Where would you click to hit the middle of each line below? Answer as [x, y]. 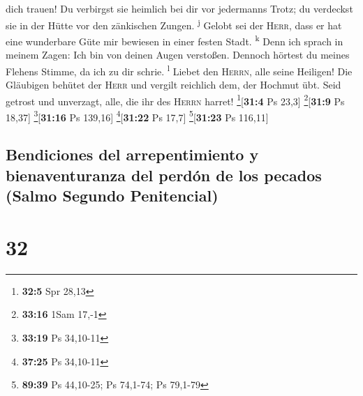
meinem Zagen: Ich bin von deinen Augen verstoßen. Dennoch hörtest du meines [178, 55]
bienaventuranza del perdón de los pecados [164, 175]
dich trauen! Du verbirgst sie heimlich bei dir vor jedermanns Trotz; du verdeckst [179, 8]
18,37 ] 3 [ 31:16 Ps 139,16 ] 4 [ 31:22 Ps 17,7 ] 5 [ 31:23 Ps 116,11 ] [137, 116]
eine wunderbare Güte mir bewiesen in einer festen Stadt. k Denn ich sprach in [175, 40]
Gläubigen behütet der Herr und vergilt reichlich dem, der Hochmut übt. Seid [173, 84]
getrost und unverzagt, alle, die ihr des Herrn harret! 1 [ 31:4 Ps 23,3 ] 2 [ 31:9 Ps [175, 100]
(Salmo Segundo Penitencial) [112, 196]
